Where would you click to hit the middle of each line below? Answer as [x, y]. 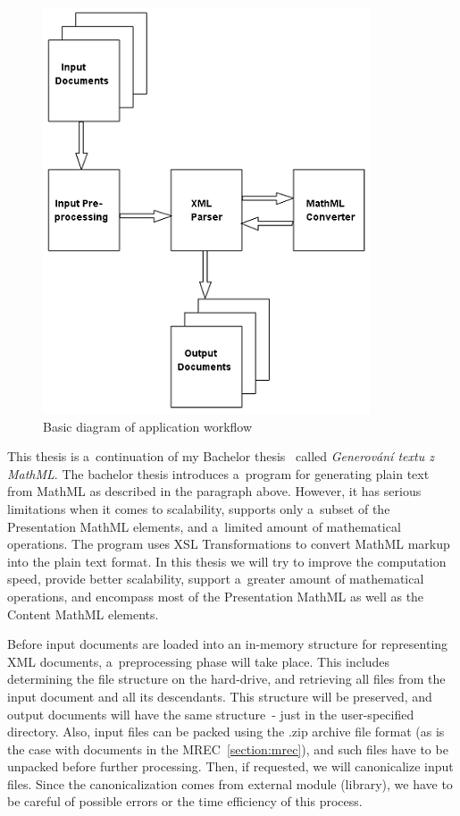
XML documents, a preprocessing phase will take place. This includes [199, 661]
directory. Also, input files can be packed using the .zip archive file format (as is [226, 732]
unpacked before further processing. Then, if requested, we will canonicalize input [230, 766]
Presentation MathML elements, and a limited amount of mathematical [204, 526]
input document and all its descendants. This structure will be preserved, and [220, 696]
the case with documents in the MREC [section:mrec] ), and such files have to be [228, 749]
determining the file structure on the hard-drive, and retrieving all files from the [226, 679]
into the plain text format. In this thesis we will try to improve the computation [227, 561]
